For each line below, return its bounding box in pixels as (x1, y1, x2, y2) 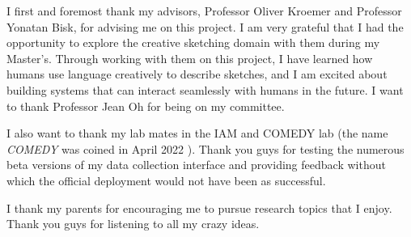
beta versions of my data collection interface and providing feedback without (6, 156, 386, 173)
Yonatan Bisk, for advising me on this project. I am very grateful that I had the (6, 18, 404, 35)
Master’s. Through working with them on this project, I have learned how (6, 49, 373, 66)
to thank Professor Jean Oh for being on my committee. (6, 97, 285, 114)
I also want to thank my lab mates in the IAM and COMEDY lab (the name (6, 125, 388, 142)
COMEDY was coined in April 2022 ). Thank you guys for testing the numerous (6, 140, 405, 157)
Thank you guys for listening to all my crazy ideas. (6, 215, 260, 232)
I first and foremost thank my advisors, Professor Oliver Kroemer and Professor (6, 2, 402, 19)
